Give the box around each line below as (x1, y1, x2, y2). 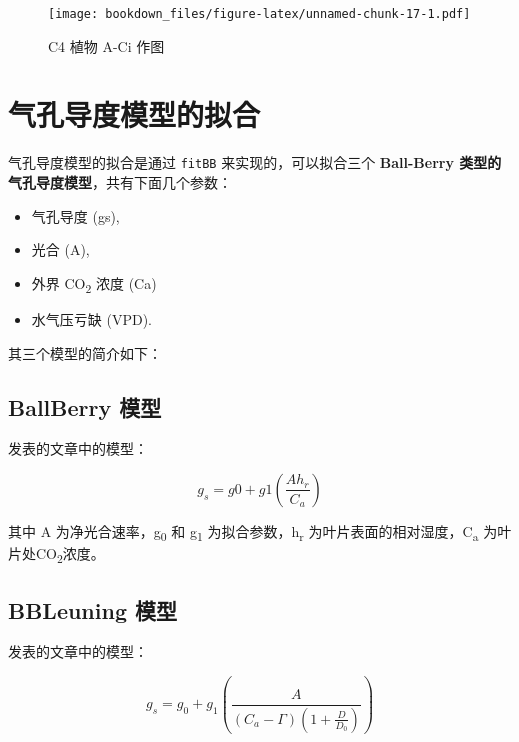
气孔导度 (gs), (31, 205, 120, 226)
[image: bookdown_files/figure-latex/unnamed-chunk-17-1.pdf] (48, 7, 471, 21)
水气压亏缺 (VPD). (31, 308, 152, 329)
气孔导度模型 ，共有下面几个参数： (8, 172, 232, 193)
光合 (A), (31, 239, 90, 260)
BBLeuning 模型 (8, 594, 178, 625)
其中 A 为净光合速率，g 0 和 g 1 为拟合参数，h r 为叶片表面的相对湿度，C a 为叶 (8, 520, 512, 544)
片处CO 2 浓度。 (8, 543, 105, 566)
